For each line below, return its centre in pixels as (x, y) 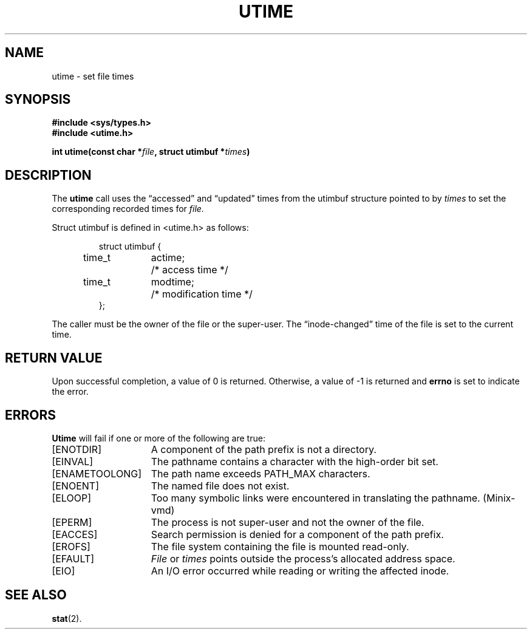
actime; (168, 258)
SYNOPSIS (38, 100)
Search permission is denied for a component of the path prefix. (297, 534)
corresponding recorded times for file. (128, 209)
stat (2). (67, 618)
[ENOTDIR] (77, 449)
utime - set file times (93, 76)
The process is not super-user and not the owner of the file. (288, 522)
